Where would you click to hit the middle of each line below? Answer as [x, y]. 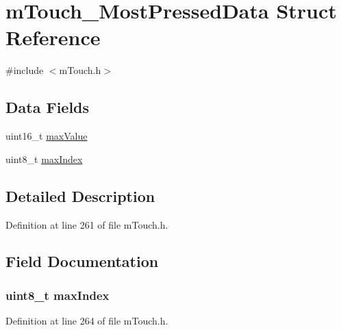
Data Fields [48, 107]
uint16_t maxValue [47, 136]
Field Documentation [82, 261]
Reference [53, 37]
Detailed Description [80, 195]
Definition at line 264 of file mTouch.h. [87, 321]
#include [25, 70]
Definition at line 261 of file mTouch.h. [87, 224]
